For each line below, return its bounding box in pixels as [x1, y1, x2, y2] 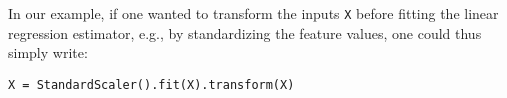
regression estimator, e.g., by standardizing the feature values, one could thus [8, 22, 482, 43]
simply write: [8, 42, 88, 63]
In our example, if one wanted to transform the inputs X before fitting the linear [8, 3, 499, 23]
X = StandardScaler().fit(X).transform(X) [8, 77, 295, 92]
